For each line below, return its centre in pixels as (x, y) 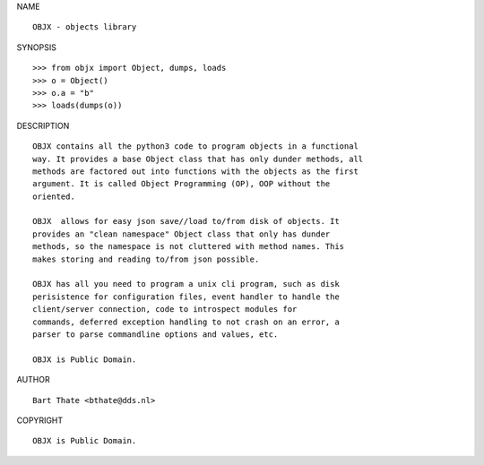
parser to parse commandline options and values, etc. (156, 334)
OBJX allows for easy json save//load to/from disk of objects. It (186, 221)
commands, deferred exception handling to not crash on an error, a (186, 322)
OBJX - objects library (85, 27)
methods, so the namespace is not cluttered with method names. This (189, 247)
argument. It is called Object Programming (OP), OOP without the (181, 184)
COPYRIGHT (40, 420)
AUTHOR (33, 380)
